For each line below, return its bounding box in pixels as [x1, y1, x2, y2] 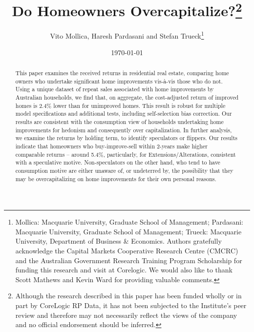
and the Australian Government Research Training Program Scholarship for [15, 255, 242, 265]
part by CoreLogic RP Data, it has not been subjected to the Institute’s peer [15, 300, 247, 311]
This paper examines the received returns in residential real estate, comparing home [15, 69, 229, 77]
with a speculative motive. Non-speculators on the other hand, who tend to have [15, 158, 220, 166]
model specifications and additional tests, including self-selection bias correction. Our [15, 109, 232, 118]
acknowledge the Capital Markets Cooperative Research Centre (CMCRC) [15, 246, 238, 256]
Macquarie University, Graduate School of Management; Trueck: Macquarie [15, 226, 242, 236]
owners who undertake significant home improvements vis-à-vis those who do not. [15, 77, 223, 85]
